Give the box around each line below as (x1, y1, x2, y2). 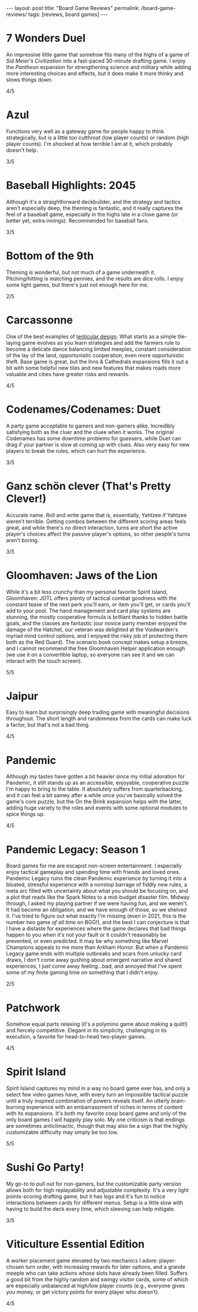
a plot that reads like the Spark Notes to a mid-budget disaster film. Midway (6, 893, 190, 901)
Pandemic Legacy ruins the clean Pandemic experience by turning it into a (6, 875, 187, 882)
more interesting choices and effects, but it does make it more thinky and (6, 70, 184, 77)
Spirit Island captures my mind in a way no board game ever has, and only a (6, 1085, 190, 1092)
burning (6, 1104, 25, 1111)
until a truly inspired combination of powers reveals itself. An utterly (6, 1097, 170, 1105)
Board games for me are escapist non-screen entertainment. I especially (6, 862, 182, 869)
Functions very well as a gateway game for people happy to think (6, 128, 164, 135)
